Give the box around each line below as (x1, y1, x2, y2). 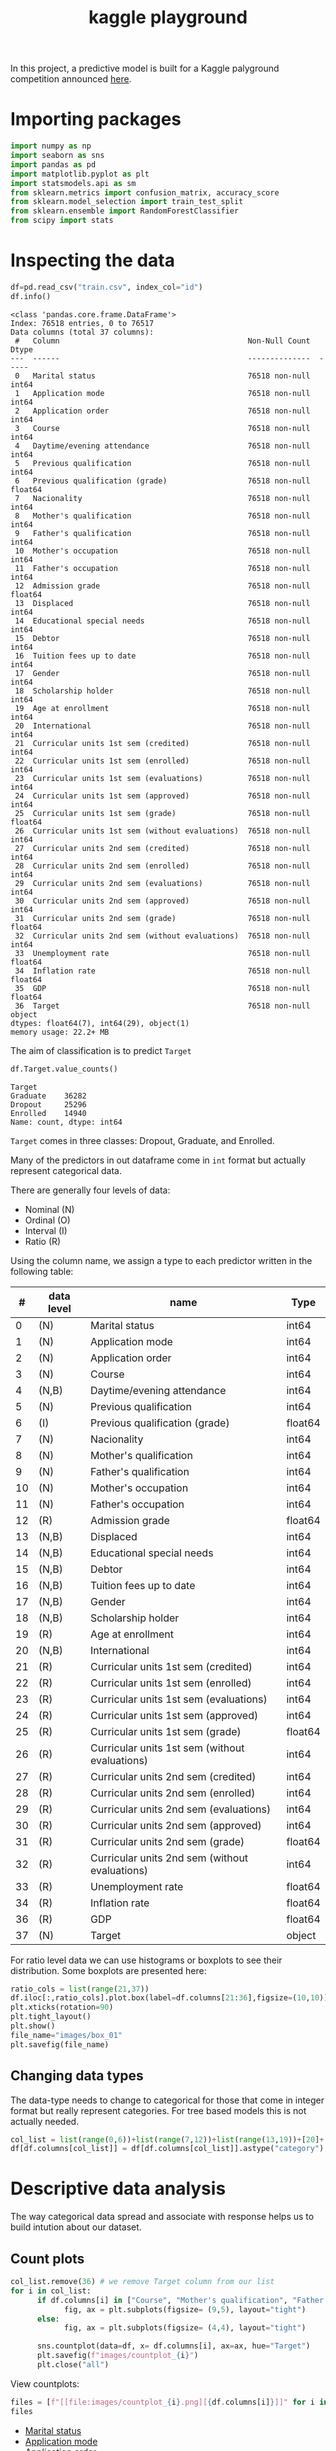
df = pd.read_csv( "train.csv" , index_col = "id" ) (10, 282, 203, 292)
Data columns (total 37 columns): (10, 327, 155, 337)
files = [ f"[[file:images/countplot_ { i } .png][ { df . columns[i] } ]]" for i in (10, 2397, 329, 2407)
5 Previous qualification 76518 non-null (14, 458, 311, 468)
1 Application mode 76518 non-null (14, 388, 311, 398)
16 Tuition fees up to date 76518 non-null (14, 651, 311, 661)
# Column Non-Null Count (14, 336, 311, 346)
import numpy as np (10, 141, 92, 151)
